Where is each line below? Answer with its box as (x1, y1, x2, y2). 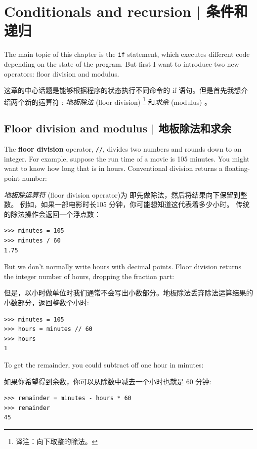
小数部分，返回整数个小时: (4, 297, 89, 307)
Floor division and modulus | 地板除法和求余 (4, 121, 231, 136)
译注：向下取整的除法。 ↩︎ (15, 436, 98, 446)
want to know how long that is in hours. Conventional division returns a (4, 163, 223, 173)
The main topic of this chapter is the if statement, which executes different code (4, 49, 250, 59)
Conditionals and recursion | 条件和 (4, 1, 248, 21)
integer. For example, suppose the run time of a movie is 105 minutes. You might (4, 153, 250, 163)
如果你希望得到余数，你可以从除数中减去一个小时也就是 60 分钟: (4, 376, 212, 386)
